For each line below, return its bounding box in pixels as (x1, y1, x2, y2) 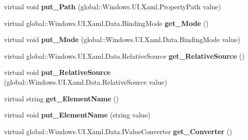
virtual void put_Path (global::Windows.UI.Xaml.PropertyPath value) (4, 1, 221, 11)
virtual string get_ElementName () (4, 93, 119, 103)
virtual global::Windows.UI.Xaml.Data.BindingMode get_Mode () (4, 18, 209, 28)
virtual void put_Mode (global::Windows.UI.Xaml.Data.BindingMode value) (4, 34, 241, 45)
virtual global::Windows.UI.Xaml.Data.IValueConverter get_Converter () (4, 126, 232, 136)
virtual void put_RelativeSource (4, 67, 111, 77)
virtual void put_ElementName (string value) (4, 110, 151, 120)
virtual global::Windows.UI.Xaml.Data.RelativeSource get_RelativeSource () (4, 50, 245, 61)
